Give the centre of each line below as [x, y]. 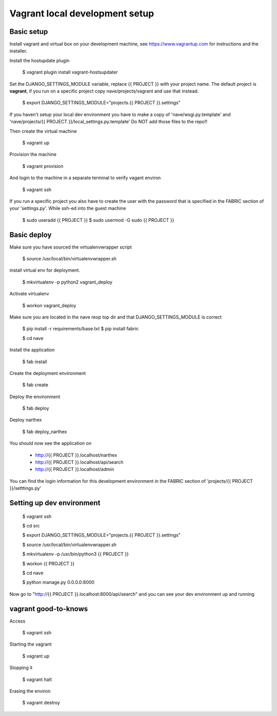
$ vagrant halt [37, 679]
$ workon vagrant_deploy [49, 305]
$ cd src [31, 526]
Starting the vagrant [31, 644]
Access [17, 621]
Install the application [32, 350]
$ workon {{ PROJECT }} [48, 563]
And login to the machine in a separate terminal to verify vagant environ [85, 178]
